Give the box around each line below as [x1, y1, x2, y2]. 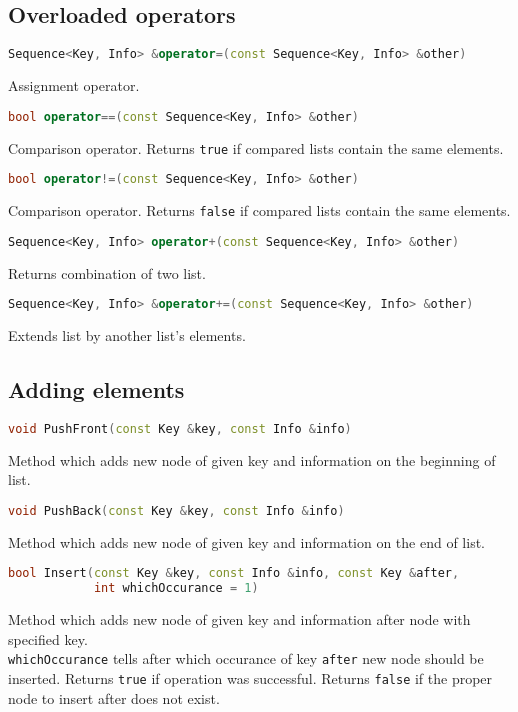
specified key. [8, 628, 88, 649]
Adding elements [8, 374, 185, 405]
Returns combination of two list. [8, 262, 206, 283]
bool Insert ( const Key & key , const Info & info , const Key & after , [8, 566, 460, 581]
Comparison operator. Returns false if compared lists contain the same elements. [8, 200, 511, 221]
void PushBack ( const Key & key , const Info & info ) [8, 503, 345, 518]
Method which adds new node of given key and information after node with [8, 609, 471, 630]
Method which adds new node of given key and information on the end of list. [8, 531, 486, 552]
